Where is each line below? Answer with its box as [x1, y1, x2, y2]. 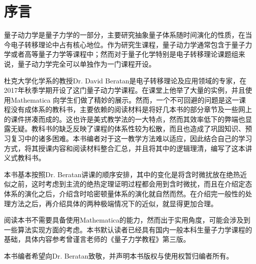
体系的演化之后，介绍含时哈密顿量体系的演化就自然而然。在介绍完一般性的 [4, 189, 245, 199]
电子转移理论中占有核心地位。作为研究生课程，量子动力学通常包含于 [10, 39, 231, 49]
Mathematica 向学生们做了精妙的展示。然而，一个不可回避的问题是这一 [10, 94, 239, 105]
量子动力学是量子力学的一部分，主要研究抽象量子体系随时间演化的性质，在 [4, 30, 245, 40]
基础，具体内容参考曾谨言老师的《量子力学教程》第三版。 [4, 234, 190, 244]
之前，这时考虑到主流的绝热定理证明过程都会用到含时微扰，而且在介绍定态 [10, 179, 252, 189]
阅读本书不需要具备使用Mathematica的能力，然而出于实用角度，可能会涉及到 [4, 215, 251, 225]
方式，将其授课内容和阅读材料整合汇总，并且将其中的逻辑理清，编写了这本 [4, 143, 245, 153]
